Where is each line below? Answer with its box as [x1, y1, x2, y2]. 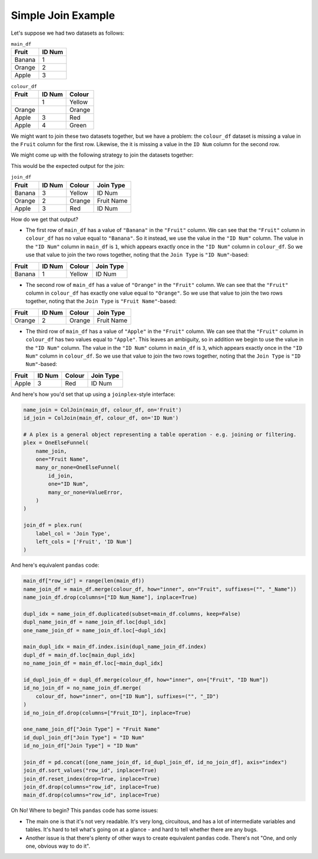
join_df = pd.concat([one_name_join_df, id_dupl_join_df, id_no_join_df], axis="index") [23, 759, 288, 765]
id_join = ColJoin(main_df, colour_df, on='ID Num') [23, 415, 179, 421]
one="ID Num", [48, 481, 89, 487]
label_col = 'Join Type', [35, 530, 111, 537]
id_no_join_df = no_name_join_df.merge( [23, 685, 141, 692]
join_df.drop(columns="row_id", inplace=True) [23, 784, 160, 791]
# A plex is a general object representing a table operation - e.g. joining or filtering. [23, 431, 297, 438]
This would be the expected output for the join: [11, 162, 125, 169]
